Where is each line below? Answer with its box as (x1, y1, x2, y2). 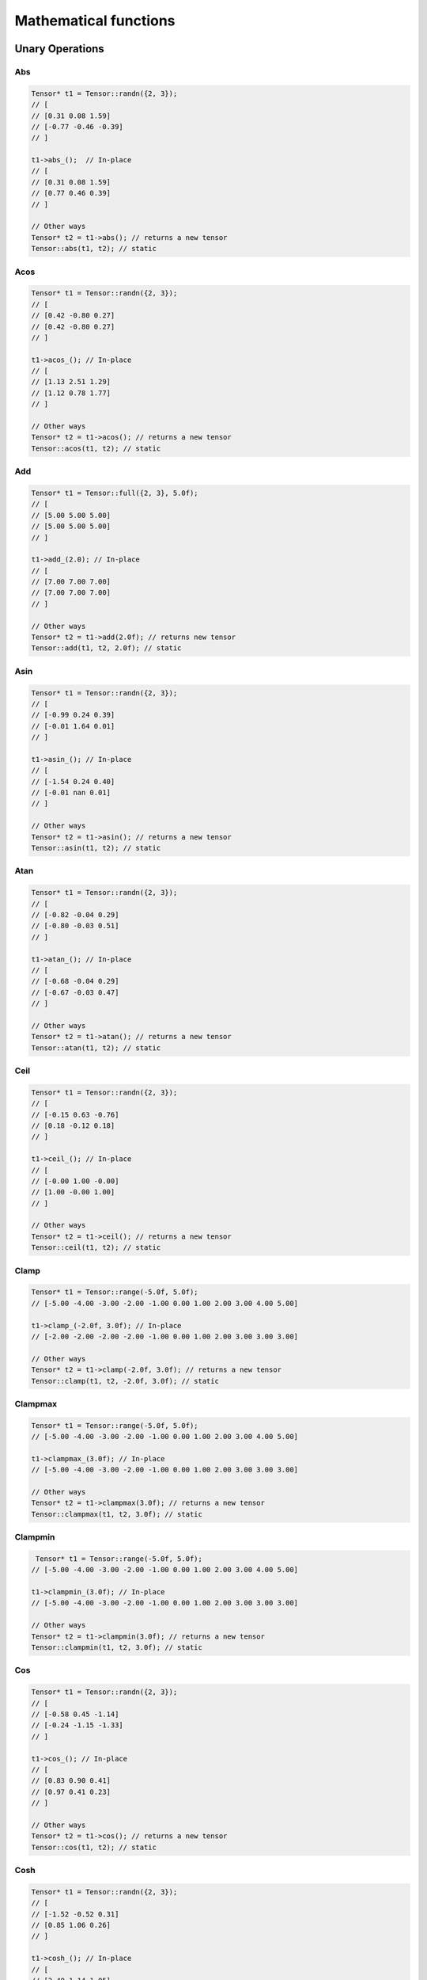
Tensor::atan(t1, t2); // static (31, 1043, 161, 1053)
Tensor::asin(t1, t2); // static (31, 843, 161, 853)
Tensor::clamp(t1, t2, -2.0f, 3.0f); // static (31, 1376, 219, 1385)
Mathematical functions (14, 12, 176, 29)
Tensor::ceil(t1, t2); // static (31, 1243, 161, 1252)
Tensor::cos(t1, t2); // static (31, 1842, 157, 1852)
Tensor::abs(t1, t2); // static (31, 244, 157, 253)
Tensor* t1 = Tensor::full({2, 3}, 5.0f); (31, 488, 198, 497)
